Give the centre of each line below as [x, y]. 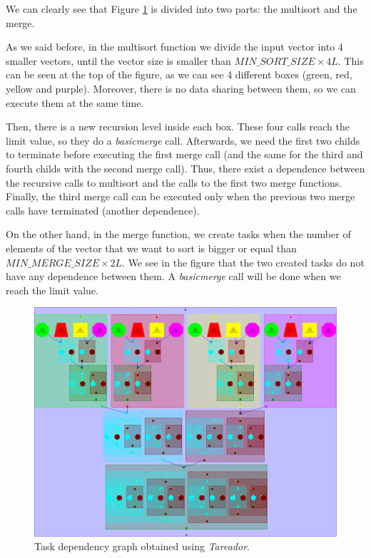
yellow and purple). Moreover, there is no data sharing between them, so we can [181, 88]
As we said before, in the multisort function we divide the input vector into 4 [174, 47]
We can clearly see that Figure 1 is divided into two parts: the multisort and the [182, 9]
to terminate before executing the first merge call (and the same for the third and [184, 154]
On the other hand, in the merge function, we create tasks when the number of [178, 234]
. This [351, 60]
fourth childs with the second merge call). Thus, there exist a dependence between [185, 168]
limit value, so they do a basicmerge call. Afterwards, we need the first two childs [183, 140]
